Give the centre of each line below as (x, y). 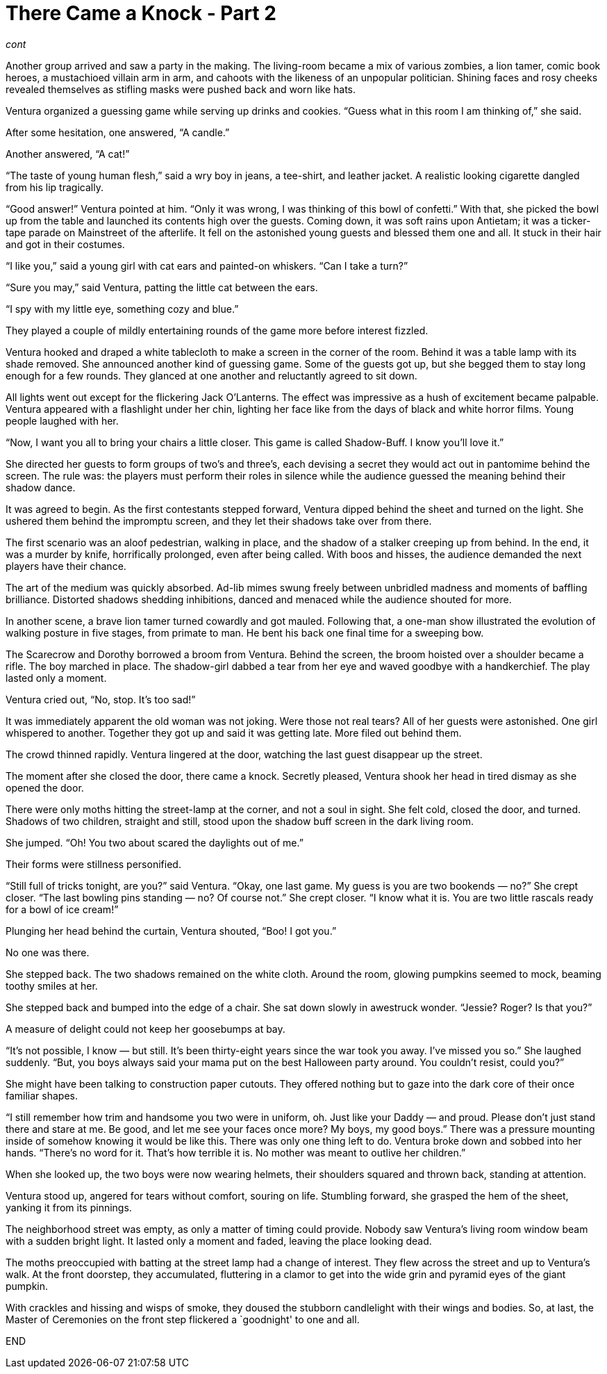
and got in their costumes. (65, 244)
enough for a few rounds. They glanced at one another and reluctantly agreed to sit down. (211, 375)
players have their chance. (66, 566)
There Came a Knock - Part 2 (141, 13)
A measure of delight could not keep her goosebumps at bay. (145, 1029)
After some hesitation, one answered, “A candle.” (118, 132)
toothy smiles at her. (52, 985)
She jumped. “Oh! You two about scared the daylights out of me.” (155, 842)
